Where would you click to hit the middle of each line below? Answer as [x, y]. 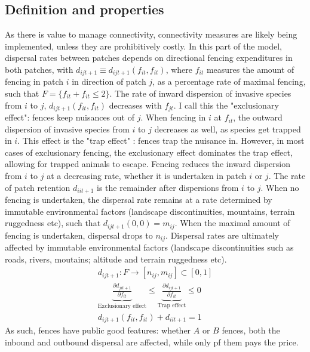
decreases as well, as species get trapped [228, 129]
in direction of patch [109, 81]
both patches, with [39, 69]
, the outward [258, 117]
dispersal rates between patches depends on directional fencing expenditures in [149, 58]
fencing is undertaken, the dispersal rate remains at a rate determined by [139, 200]
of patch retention [38, 187]
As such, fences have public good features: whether [98, 330]
